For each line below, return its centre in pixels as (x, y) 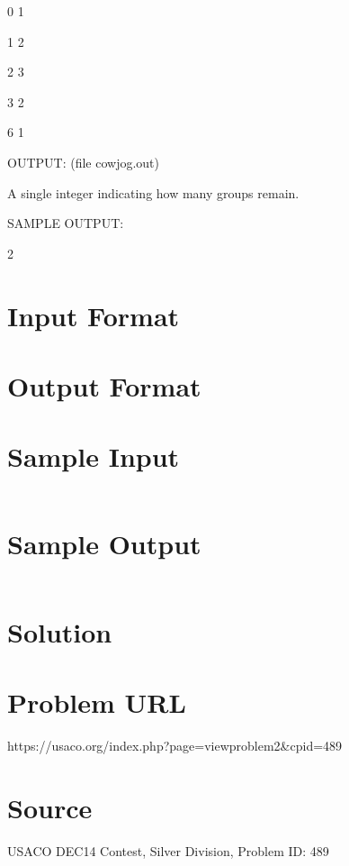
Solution (60, 631)
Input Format (94, 315)
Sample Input (94, 456)
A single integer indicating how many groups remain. (153, 192)
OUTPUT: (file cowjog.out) (83, 162)
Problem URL (97, 702)
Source (50, 807)
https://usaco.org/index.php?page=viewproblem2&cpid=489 (175, 745)
